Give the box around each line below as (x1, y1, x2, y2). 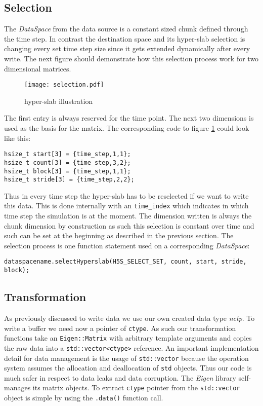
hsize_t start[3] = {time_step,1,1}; (4, 151, 131, 158)
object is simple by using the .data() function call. (4, 392, 163, 403)
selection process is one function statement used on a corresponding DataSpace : (4, 240, 250, 250)
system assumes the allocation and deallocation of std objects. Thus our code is (4, 362, 252, 373)
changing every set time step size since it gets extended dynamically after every (4, 43, 250, 54)
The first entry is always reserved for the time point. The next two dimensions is (4, 113, 254, 123)
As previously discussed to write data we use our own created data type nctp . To (4, 312, 255, 323)
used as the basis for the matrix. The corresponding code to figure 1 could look (4, 123, 249, 133)
